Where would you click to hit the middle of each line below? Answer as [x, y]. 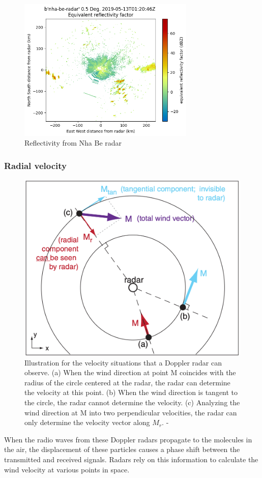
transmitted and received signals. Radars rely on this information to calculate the [131, 459]
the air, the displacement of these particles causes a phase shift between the [122, 449]
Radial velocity [36, 165]
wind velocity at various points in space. [67, 469]
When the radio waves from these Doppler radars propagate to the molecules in [128, 439]
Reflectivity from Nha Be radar [73, 143]
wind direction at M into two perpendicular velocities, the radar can [131, 412]
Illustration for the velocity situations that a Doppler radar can [123, 362]
